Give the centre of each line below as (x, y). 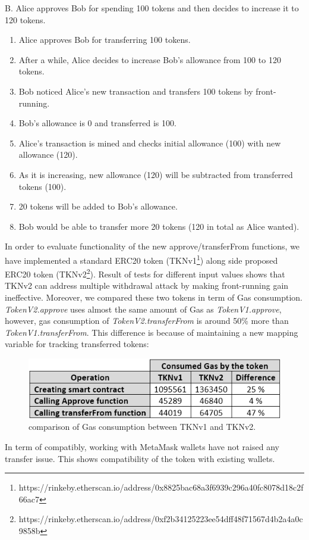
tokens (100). (42, 186)
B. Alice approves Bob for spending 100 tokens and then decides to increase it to (152, 8)
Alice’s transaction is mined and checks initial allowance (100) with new (150, 143)
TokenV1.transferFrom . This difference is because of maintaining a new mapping (152, 332)
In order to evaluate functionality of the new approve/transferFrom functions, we (152, 246)
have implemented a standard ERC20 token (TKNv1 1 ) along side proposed (141, 259)
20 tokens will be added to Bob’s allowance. (98, 206)
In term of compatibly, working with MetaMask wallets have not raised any (142, 446)
